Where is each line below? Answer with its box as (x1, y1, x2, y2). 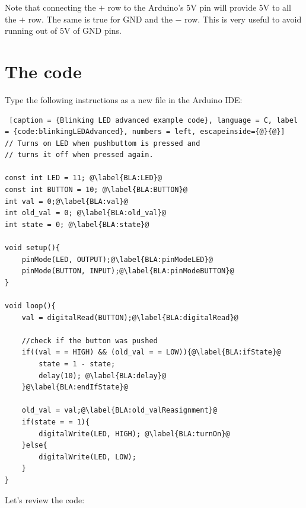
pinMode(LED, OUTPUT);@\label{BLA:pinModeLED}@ (21, 255, 213, 264)
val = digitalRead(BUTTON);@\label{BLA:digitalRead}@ (21, 313, 238, 322)
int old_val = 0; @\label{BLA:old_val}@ (5, 209, 167, 218)
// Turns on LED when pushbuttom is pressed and (5, 139, 200, 148)
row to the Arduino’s (107, 1, 184, 13)
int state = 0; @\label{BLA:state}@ (5, 220, 149, 229)
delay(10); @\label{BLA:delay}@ (39, 371, 167, 380)
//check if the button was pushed (21, 336, 158, 345)
